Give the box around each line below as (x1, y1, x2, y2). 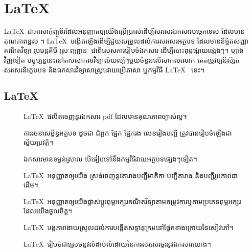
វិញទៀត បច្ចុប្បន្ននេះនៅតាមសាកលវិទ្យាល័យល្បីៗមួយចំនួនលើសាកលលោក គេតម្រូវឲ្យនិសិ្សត (4, 54, 240, 65)
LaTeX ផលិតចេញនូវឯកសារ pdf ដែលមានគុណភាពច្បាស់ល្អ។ (23, 111, 187, 121)
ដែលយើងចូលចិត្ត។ (23, 206, 72, 216)
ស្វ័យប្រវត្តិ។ (23, 137, 53, 147)
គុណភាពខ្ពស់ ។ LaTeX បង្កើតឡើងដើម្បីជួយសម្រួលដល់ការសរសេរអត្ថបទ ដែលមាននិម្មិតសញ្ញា (4, 35, 249, 46)
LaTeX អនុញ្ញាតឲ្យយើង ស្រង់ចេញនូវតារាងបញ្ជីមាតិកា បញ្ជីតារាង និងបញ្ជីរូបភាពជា (23, 170, 238, 180)
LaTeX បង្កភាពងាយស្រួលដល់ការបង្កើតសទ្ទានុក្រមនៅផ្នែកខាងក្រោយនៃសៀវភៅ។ (23, 222, 234, 232)
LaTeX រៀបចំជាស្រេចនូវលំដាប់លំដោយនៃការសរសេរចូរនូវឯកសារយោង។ (23, 238, 211, 249)
